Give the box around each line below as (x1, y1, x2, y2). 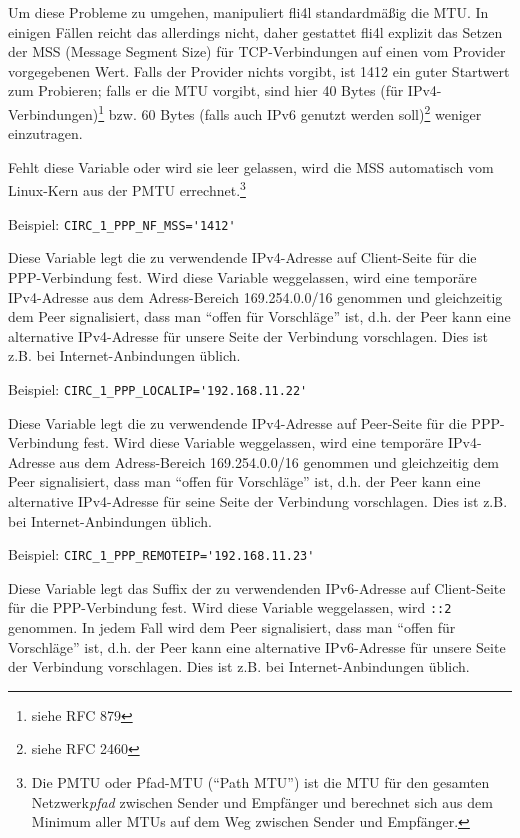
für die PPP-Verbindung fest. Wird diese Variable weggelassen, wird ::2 (8, 597, 452, 618)
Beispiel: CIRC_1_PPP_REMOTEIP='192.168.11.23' (8, 544, 315, 565)
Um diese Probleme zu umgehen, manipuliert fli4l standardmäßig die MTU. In (8, 2, 489, 22)
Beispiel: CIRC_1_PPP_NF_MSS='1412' (8, 213, 236, 234)
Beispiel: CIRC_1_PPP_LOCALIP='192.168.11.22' (8, 378, 308, 399)
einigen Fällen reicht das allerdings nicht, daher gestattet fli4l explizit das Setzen (8, 21, 503, 42)
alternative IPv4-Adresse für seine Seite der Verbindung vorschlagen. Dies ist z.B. (8, 490, 508, 511)
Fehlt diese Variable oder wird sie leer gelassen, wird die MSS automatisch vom (8, 156, 494, 177)
